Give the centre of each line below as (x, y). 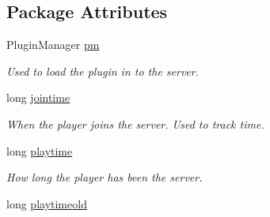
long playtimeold (47, 203)
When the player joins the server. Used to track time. (135, 123)
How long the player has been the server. (105, 177)
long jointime (38, 97)
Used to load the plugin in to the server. (103, 71)
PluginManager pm (53, 45)
